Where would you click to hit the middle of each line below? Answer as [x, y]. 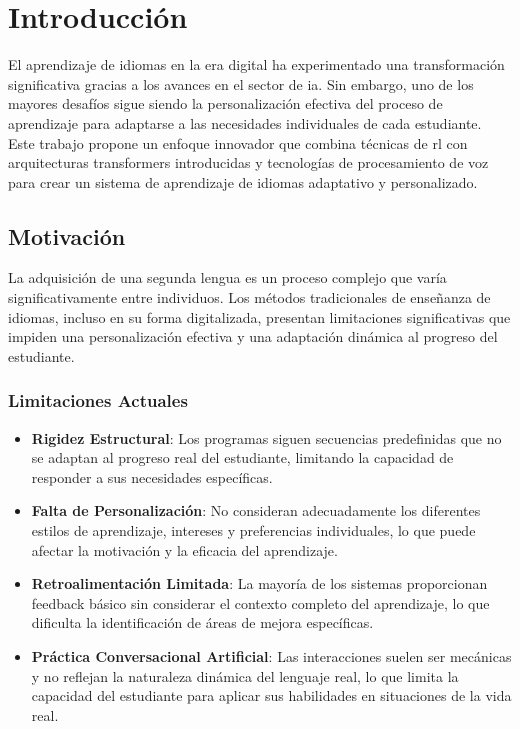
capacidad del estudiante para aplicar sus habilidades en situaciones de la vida [271, 695]
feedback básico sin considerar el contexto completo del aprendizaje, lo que [260, 602]
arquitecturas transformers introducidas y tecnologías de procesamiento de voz [248, 162]
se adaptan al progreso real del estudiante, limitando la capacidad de [242, 457]
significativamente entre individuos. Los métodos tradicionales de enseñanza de [249, 297]
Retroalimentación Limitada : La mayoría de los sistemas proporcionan [259, 583]
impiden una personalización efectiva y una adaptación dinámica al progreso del [253, 336]
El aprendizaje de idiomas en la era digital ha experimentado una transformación [256, 64]
